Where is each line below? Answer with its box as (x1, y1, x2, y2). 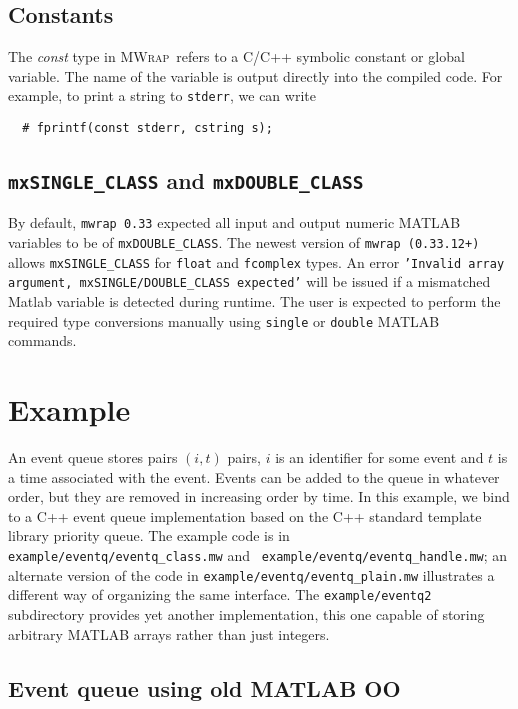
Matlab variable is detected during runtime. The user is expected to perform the (8, 291, 501, 312)
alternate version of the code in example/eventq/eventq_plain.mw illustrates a (8, 564, 495, 585)
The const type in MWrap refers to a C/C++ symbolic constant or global (8, 46, 465, 67)
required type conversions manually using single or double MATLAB (8, 310, 440, 331)
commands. (8, 330, 77, 351)
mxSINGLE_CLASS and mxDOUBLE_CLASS (8, 165, 364, 196)
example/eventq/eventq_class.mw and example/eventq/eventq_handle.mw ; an (8, 545, 508, 566)
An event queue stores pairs (8, 447, 178, 468)
